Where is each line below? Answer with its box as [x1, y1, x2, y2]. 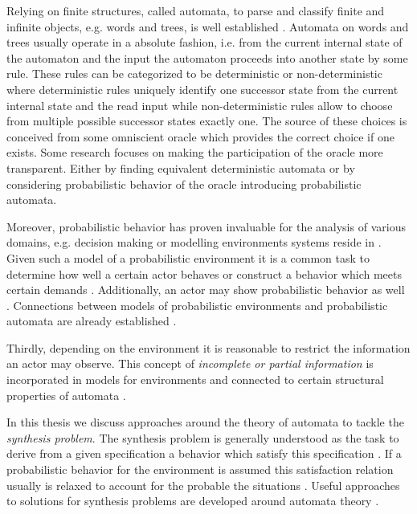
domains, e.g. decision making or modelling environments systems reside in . [6, 234, 382, 251]
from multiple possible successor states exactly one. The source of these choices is [6, 112, 407, 129]
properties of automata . [6, 386, 126, 403]
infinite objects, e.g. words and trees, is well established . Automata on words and [6, 18, 409, 35]
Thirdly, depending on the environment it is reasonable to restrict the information [6, 339, 411, 356]
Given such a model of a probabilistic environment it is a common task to [6, 249, 370, 266]
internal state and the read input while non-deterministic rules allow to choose [6, 96, 393, 113]
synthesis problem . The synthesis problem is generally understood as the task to [6, 429, 399, 446]
